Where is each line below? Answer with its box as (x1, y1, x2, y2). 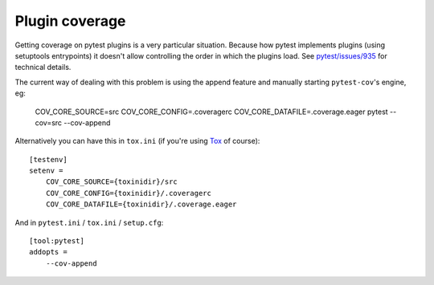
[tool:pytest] (29, 237, 84, 246)
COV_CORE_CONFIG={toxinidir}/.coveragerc (45, 189, 212, 197)
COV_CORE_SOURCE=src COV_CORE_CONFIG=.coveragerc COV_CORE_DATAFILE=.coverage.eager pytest (35, 107, 389, 116)
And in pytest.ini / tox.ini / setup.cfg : (14, 218, 164, 227)
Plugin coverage (14, 12, 126, 30)
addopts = (29, 247, 68, 257)
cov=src (35, 117, 63, 128)
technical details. (14, 63, 72, 72)
